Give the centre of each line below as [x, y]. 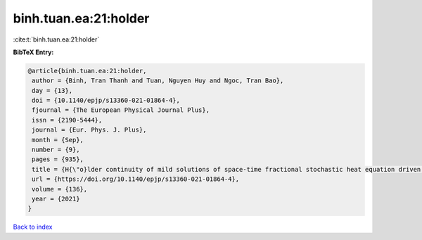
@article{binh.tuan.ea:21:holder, [87, 71]
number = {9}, [56, 150]
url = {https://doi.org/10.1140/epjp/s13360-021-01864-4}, [136, 179]
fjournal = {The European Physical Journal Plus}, [121, 110]
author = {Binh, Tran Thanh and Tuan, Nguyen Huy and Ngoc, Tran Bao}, [158, 81]
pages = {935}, [58, 159]
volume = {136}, [60, 189]
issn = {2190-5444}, [67, 120]
